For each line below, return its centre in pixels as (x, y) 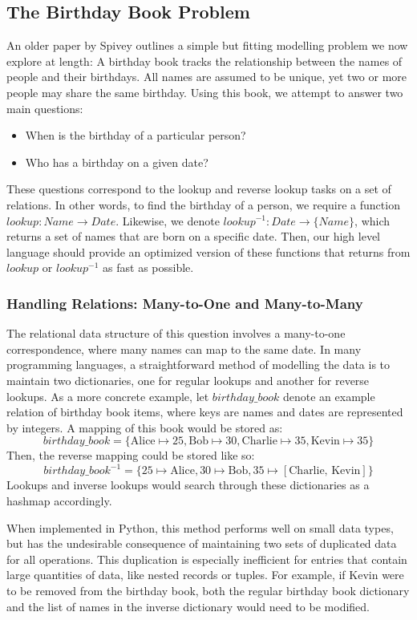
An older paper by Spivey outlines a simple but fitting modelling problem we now (207, 45)
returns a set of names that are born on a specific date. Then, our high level (193, 236)
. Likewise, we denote (168, 220)
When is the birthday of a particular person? (136, 135)
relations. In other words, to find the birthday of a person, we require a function (203, 204)
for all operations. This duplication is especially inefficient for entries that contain (207, 559)
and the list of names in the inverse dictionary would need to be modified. (188, 606)
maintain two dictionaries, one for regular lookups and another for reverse (188, 380)
